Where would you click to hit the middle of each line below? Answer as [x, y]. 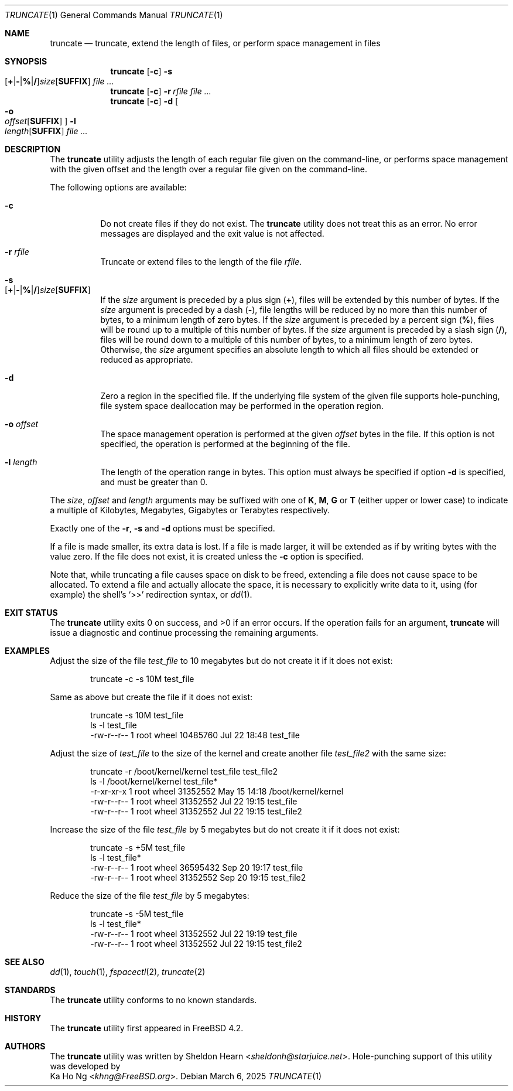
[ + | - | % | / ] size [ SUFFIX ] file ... [59, 81]
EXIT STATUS [31, 613]
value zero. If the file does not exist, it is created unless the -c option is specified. [207, 556]
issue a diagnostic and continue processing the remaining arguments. [184, 633]
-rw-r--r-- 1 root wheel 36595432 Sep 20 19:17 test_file [197, 867]
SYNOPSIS [26, 61]
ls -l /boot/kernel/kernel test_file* [154, 781]
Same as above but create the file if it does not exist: [151, 697]
